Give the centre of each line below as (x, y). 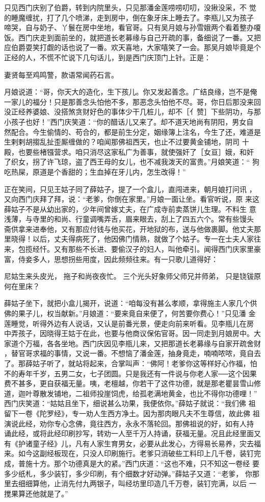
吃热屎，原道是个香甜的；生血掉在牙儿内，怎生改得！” (95, 171)
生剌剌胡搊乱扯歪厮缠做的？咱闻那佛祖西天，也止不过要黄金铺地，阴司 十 (127, 142)
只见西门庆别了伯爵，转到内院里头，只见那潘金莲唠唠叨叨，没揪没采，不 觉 (130, 7)
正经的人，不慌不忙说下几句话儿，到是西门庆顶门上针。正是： (108, 57)
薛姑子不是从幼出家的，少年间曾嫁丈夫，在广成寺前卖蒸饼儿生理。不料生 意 (130, 209)
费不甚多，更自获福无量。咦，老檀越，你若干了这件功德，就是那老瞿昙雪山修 (132, 383)
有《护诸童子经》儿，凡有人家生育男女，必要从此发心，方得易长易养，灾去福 (132, 443)
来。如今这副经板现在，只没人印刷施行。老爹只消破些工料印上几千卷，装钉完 (132, 453)
